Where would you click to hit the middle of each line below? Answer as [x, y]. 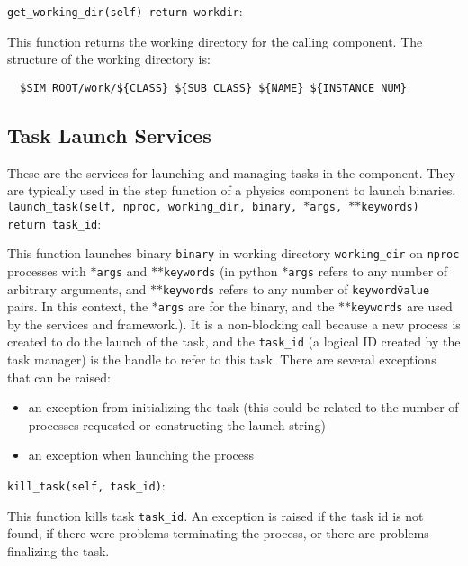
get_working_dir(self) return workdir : [125, 11]
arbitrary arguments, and [77, 288]
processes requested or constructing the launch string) [177, 424]
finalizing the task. [58, 550]
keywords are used [402, 306]
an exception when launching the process [141, 455]
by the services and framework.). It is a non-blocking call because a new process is [234, 323]
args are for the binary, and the [246, 306]
